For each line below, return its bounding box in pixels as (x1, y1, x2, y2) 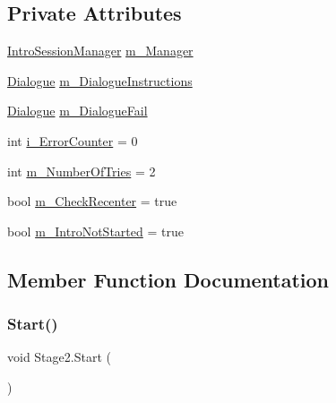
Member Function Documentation (7, 265, 330, 293)
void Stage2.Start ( (7, 347, 111, 366)
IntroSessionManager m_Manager (7, 41, 194, 60)
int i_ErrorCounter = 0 (7, 131, 138, 150)
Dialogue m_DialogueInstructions (7, 71, 193, 90)
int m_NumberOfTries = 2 (7, 161, 156, 180)
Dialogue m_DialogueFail (7, 101, 148, 120)
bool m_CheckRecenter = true (7, 192, 177, 210)
